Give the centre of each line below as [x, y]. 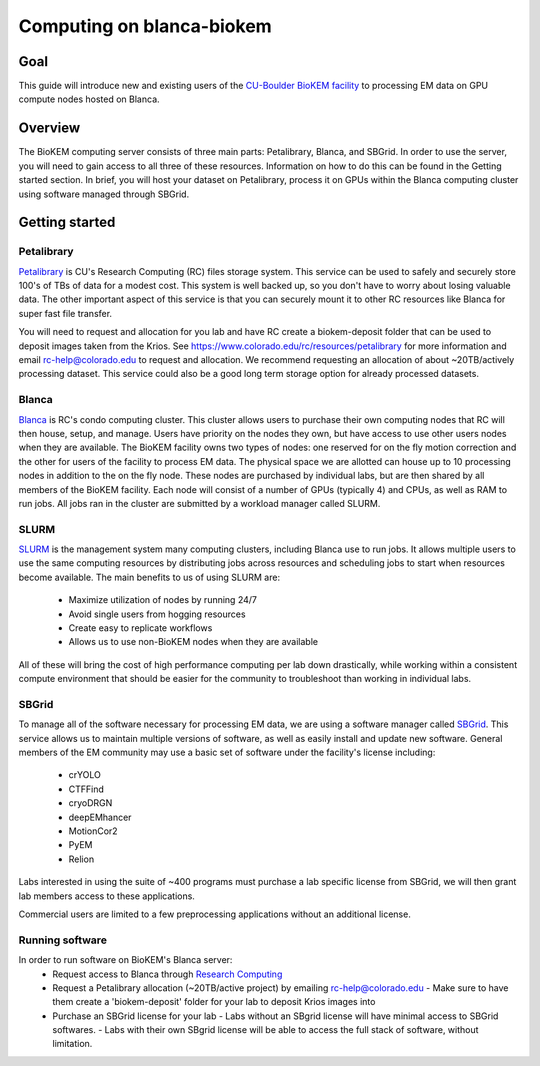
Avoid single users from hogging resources [157, 614]
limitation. [72, 1044]
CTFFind [86, 789]
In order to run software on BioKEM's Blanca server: [125, 960]
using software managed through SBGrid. [104, 194]
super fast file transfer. [65, 313]
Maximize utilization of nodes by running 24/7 [162, 600]
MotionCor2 [93, 831]
